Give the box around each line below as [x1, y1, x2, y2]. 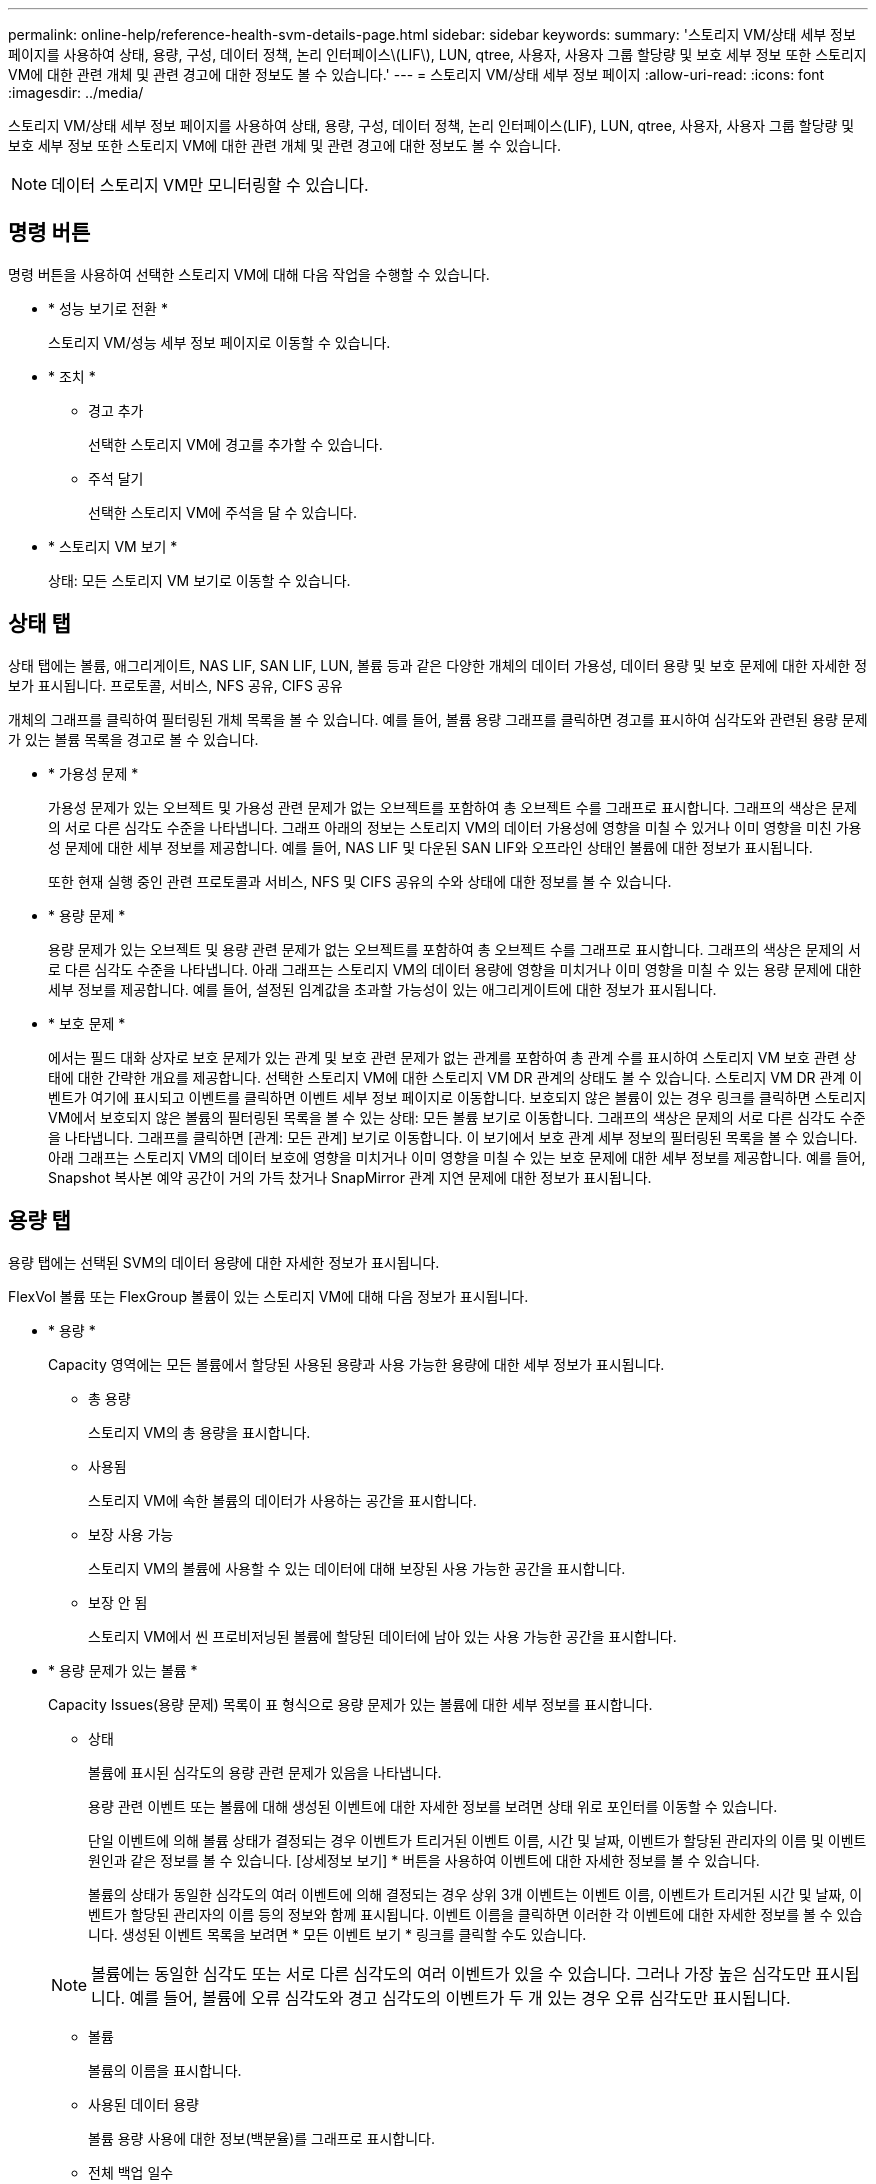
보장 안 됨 [88, 1593, 148, 1611]
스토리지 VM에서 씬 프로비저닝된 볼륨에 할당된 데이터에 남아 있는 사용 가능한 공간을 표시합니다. [88, 1627, 677, 1645]
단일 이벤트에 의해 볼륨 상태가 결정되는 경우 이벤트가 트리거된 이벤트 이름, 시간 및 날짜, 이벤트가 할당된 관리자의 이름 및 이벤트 [88, 1831, 867, 1849]
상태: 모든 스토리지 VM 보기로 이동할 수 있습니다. [48, 571, 351, 589]
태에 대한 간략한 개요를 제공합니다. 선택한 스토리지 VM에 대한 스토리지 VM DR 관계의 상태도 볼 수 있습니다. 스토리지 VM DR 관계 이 [48, 1068, 863, 1086]
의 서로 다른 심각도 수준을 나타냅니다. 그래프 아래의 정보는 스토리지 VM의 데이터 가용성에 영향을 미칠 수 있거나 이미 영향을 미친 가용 [48, 818, 862, 836]
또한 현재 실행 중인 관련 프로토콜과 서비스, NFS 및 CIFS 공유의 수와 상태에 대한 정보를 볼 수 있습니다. [48, 872, 672, 890]
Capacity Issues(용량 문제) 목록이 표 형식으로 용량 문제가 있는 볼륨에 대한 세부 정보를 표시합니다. [48, 1695, 653, 1713]
